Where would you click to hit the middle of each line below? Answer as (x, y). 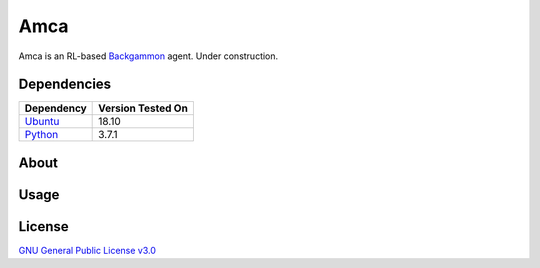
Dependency (55, 108)
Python (41, 135)
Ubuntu (42, 122)
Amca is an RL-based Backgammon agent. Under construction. (148, 56)
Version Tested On (143, 108)
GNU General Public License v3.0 (87, 250)
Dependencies (65, 84)
